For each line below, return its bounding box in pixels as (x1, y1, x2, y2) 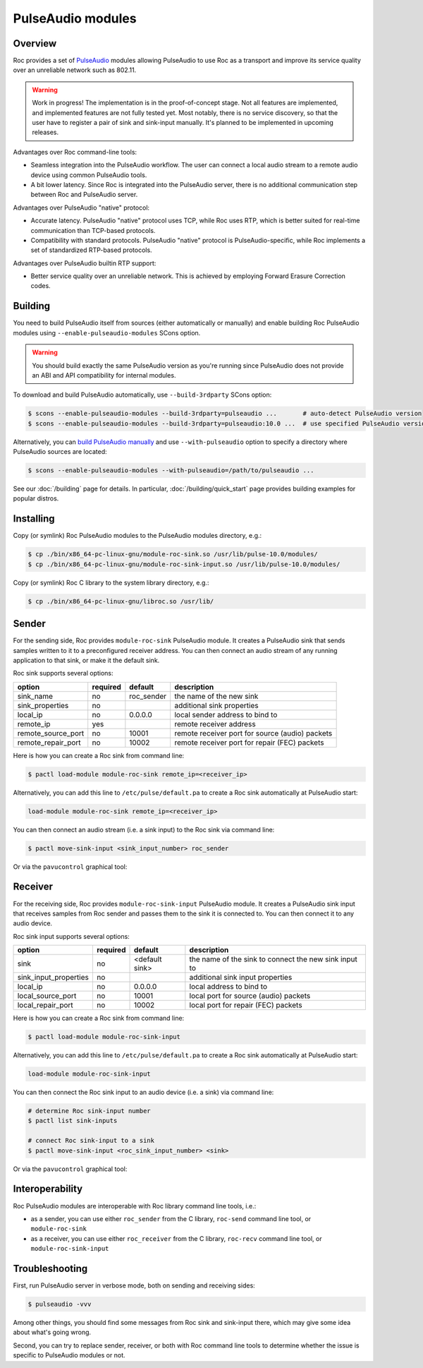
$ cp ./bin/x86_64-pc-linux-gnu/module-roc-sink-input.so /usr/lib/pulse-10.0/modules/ (27, 560, 341, 568)
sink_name (17, 691, 53, 701)
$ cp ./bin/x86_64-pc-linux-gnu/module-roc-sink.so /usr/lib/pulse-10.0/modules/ (27, 551, 319, 558)
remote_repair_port (17, 738, 81, 748)
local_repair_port (17, 1000, 73, 1010)
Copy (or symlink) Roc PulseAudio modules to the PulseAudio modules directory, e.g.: (13, 532, 262, 540)
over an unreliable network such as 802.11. (13, 66, 137, 74)
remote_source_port (17, 728, 85, 738)
